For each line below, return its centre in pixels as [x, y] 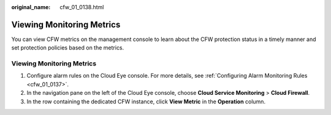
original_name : [31, 7]
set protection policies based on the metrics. [68, 48]
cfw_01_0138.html [82, 7]
